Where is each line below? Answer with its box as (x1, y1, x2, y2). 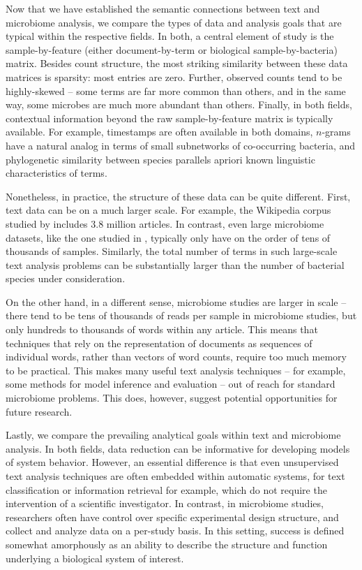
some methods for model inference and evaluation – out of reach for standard (6, 377, 335, 391)
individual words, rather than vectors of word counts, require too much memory (6, 349, 347, 364)
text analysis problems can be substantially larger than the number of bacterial (6, 257, 345, 272)
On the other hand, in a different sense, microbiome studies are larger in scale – (6, 294, 347, 309)
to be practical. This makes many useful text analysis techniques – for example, (6, 363, 346, 377)
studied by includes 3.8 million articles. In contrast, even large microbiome (6, 216, 324, 231)
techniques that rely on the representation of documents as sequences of (6, 335, 312, 350)
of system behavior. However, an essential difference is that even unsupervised (6, 455, 339, 469)
